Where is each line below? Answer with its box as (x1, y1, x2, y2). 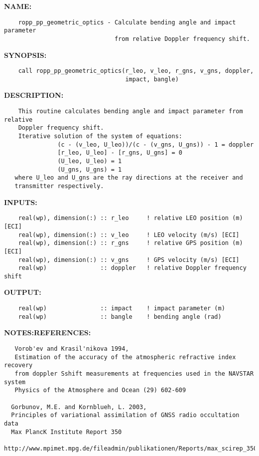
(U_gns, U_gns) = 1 (57, 166, 122, 173)
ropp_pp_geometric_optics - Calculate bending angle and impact (18, 18, 236, 26)
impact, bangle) (125, 75, 179, 83)
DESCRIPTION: (4, 90, 64, 100)
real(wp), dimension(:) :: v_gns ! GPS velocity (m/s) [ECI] (18, 256, 240, 263)
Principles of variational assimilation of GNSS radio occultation (11, 412, 240, 419)
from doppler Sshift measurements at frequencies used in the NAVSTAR (14, 370, 254, 377)
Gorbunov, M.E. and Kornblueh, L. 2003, (11, 403, 147, 411)
